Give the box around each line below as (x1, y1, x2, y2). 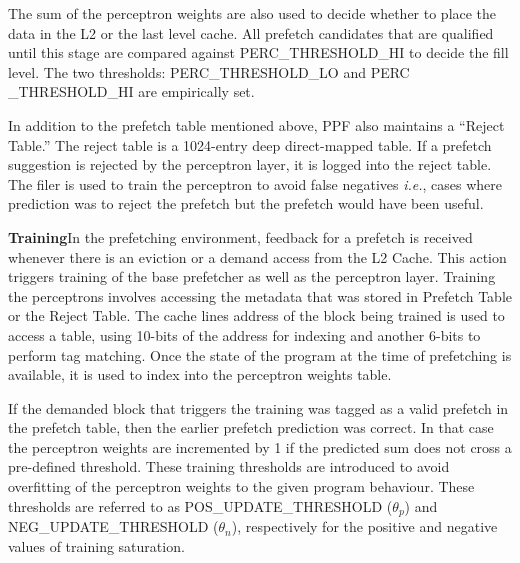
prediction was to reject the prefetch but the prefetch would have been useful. (8, 193, 484, 214)
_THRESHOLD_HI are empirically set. (8, 81, 255, 102)
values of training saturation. (8, 535, 185, 556)
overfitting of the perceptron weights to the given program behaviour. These (8, 476, 475, 497)
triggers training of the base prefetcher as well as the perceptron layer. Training (8, 266, 496, 287)
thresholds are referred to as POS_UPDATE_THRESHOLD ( (8, 495, 393, 516)
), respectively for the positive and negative (231, 516, 498, 537)
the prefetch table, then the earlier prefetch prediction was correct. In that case (8, 417, 494, 438)
